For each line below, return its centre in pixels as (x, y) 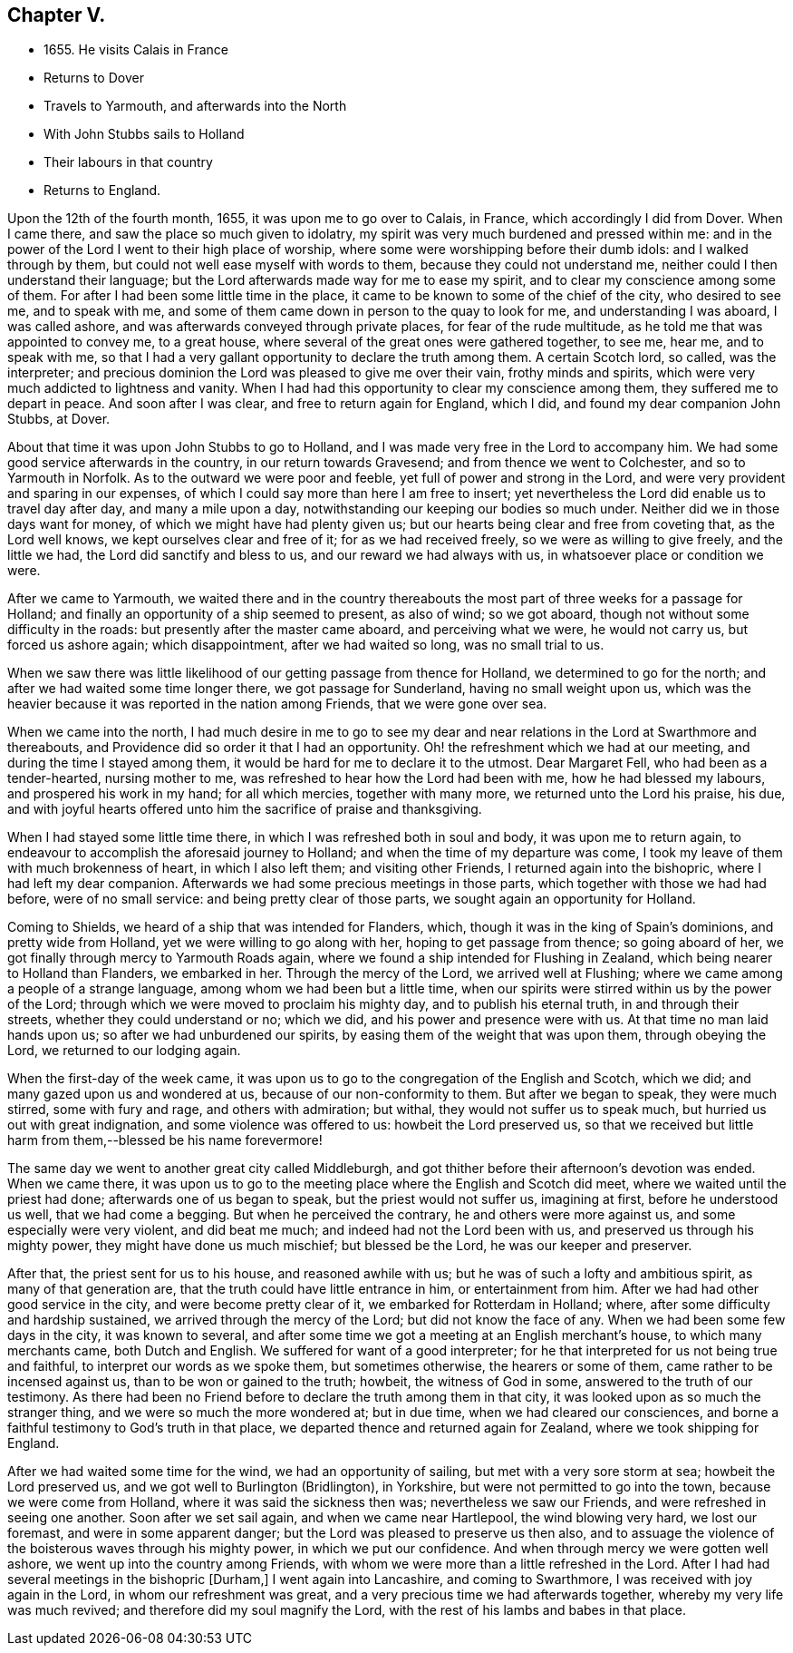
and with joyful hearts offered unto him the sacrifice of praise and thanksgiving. (245, 809)
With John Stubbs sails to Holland (144, 134)
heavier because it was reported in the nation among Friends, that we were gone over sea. (277, 704)
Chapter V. (57, 15)
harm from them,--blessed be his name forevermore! (165, 1140)
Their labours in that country (128, 162)
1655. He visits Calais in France (136, 50)
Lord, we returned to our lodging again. (124, 1051)
